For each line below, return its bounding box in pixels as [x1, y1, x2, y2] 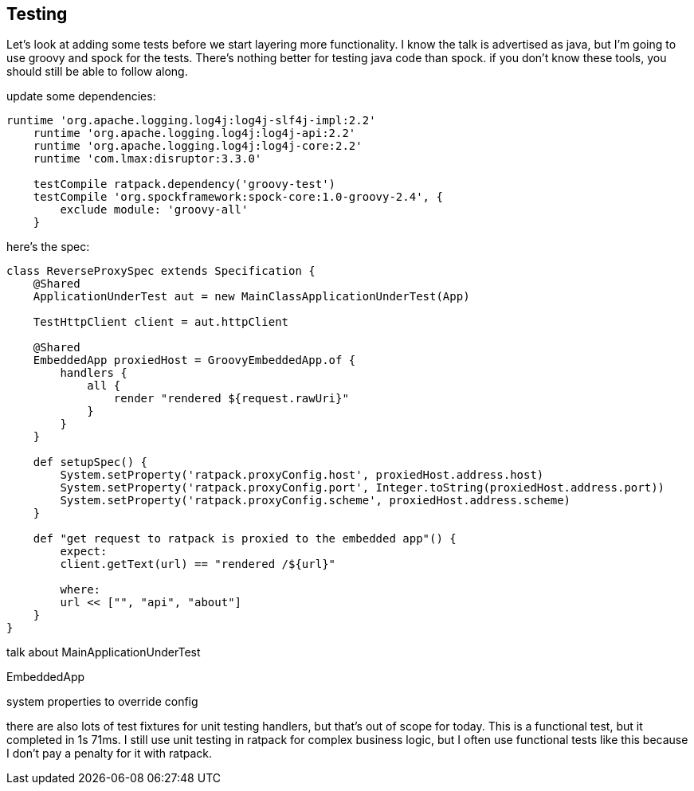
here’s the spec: [6, 240, 90, 254]
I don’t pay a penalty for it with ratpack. [6, 746, 213, 761]
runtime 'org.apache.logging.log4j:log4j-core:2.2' [33, 139, 363, 153]
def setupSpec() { [33, 456, 148, 469]
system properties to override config [6, 695, 198, 709]
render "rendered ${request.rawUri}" [113, 392, 349, 405]
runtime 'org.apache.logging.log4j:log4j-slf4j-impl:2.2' [6, 114, 376, 127]
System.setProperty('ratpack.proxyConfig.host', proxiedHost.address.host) [60, 468, 544, 482]
